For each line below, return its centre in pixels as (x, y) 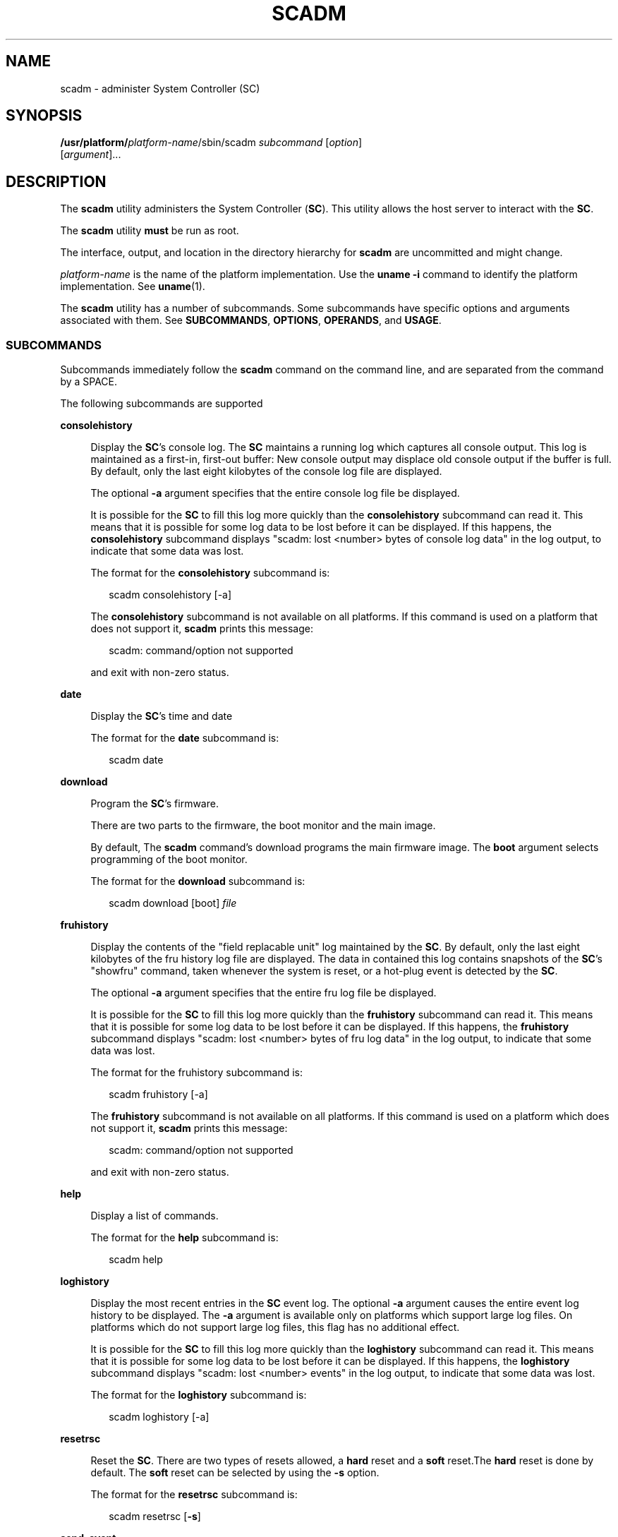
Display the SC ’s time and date (162, 716)
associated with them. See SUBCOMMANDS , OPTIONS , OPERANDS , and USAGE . (251, 320)
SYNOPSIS (44, 116)
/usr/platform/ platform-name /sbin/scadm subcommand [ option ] (211, 143)
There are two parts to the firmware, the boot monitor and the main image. (263, 826)
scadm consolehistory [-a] (170, 595)
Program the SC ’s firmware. (154, 804)
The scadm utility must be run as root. (150, 231)
